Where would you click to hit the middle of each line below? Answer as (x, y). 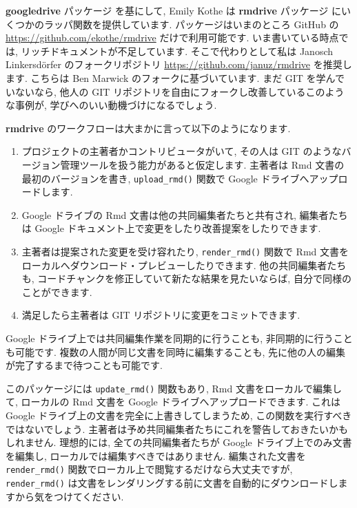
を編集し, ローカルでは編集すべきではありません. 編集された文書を (156, 455)
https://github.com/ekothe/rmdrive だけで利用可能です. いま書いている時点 (172, 38)
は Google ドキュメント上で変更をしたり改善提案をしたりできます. (171, 228)
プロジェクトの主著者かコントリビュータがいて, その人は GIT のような (182, 151)
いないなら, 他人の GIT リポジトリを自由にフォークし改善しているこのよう (175, 91)
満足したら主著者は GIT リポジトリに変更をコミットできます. (161, 315)
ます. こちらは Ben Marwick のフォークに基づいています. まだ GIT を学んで (175, 77)
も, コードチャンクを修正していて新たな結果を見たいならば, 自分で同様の (186, 278)
